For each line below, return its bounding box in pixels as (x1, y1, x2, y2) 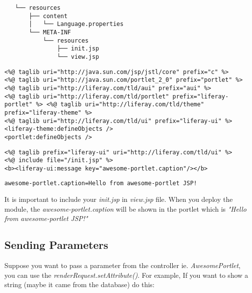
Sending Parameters (4, 237, 108, 252)
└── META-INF (29, 28, 71, 36)
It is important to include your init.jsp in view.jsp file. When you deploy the (4, 194, 233, 204)
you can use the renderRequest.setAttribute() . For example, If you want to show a (4, 269, 249, 280)
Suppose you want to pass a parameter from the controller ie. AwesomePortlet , (4, 260, 241, 270)
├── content (29, 12, 68, 20)
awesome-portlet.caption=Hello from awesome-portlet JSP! (4, 180, 197, 187)
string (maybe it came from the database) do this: (4, 279, 155, 290)
